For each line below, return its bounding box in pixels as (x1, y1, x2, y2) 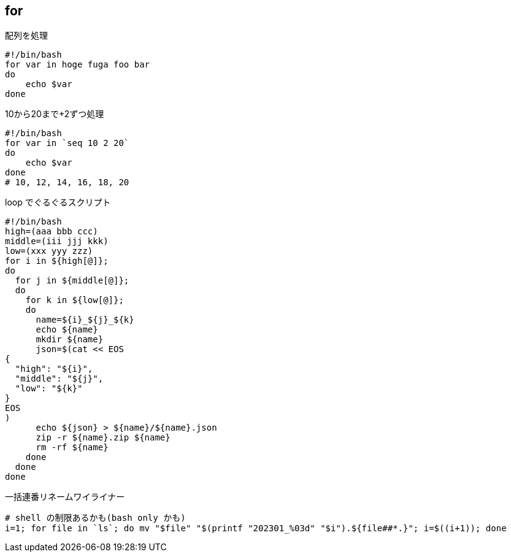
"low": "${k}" (15, 383, 83, 394)
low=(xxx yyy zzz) (5, 246, 93, 256)
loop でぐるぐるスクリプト (5, 197, 111, 208)
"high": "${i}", (15, 364, 93, 374)
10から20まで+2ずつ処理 (5, 109, 104, 120)
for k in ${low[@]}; (25, 295, 124, 305)
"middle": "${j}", (15, 374, 104, 384)
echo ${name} (36, 325, 98, 335)
